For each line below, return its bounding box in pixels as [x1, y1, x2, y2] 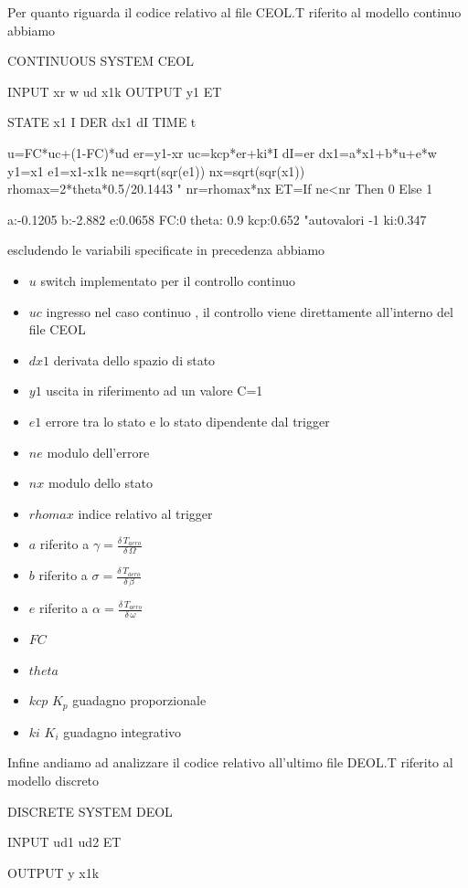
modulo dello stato [48, 473, 153, 492]
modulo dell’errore [47, 442, 150, 461]
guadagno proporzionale [72, 691, 207, 710]
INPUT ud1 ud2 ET [7, 832, 122, 851]
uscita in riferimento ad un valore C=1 [46, 381, 263, 400]
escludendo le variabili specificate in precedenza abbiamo [7, 240, 325, 259]
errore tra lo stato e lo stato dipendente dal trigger [45, 411, 330, 430]
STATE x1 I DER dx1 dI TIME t [7, 112, 197, 132]
